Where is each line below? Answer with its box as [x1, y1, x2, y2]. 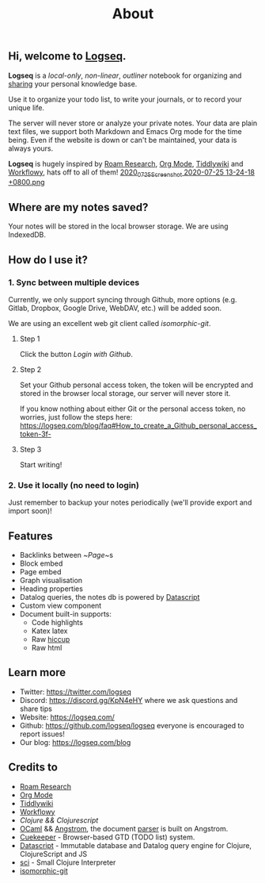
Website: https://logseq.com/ [19, 712, 115, 722]
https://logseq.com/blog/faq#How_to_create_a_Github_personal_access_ [19, 420, 257, 430]
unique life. [8, 102, 45, 112]
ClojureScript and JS [19, 849, 88, 858]
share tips [19, 704, 53, 713]
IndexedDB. [8, 230, 46, 240]
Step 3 [19, 444, 42, 454]
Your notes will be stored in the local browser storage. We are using [8, 221, 229, 231]
